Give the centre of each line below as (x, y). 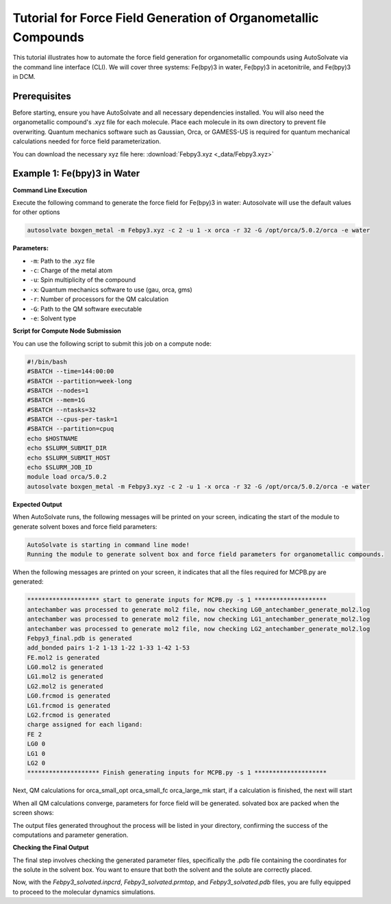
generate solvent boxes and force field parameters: (85, 526)
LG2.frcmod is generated (69, 715)
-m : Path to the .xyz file (62, 261)
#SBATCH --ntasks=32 (61, 409)
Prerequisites (42, 96)
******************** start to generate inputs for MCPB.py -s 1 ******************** (177, 600)
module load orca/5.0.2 (67, 477)
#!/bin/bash (47, 361)
